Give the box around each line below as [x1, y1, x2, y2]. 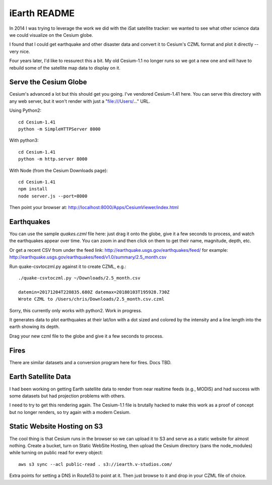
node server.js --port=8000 [18, 193, 88, 199]
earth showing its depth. [9, 324, 60, 330]
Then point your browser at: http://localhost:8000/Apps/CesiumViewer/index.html [9, 204, 179, 211]
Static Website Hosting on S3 [9, 422, 103, 431]
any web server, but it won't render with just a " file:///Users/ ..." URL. [9, 98, 151, 104]
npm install [18, 186, 48, 192]
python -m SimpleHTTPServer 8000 [18, 126, 101, 132]
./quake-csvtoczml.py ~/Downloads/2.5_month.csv [18, 275, 141, 281]
